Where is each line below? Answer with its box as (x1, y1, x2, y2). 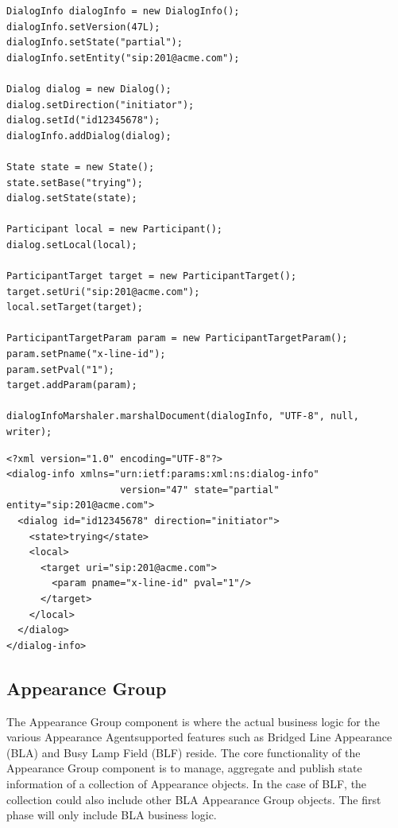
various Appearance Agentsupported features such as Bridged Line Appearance (6, 729, 392, 745)
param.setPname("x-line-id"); (6, 348, 166, 360)
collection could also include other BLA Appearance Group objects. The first (6, 791, 381, 807)
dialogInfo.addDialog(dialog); (6, 130, 172, 142)
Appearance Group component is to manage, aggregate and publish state (6, 760, 362, 776)
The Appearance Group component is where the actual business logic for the (6, 713, 380, 729)
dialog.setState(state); (6, 192, 137, 204)
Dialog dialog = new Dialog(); (6, 83, 172, 95)
